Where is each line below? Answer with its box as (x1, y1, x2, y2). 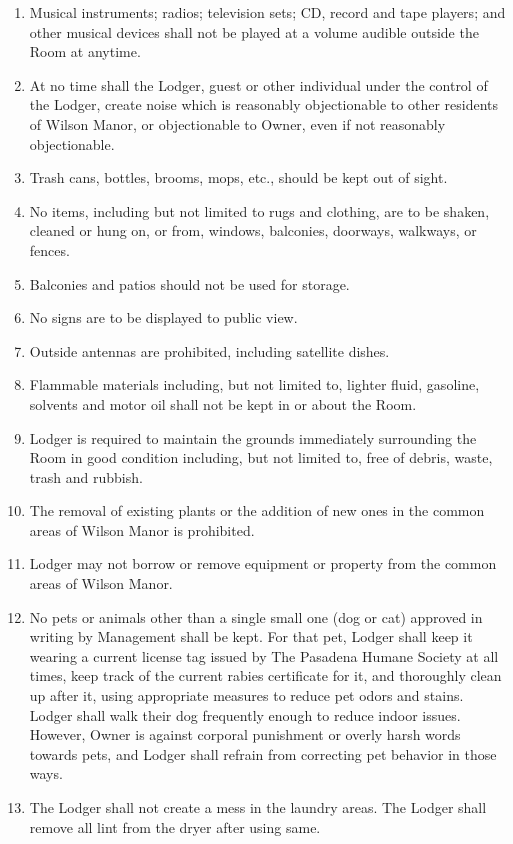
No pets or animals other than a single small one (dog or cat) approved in (29, 606, 483, 627)
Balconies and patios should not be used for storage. (29, 273, 350, 294)
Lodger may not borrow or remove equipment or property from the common (29, 553, 497, 574)
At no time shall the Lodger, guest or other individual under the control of (29, 74, 488, 95)
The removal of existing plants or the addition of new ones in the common (29, 500, 485, 521)
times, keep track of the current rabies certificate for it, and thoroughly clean (29, 665, 502, 686)
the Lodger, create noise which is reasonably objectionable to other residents (29, 94, 498, 115)
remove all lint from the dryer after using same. (29, 816, 321, 837)
